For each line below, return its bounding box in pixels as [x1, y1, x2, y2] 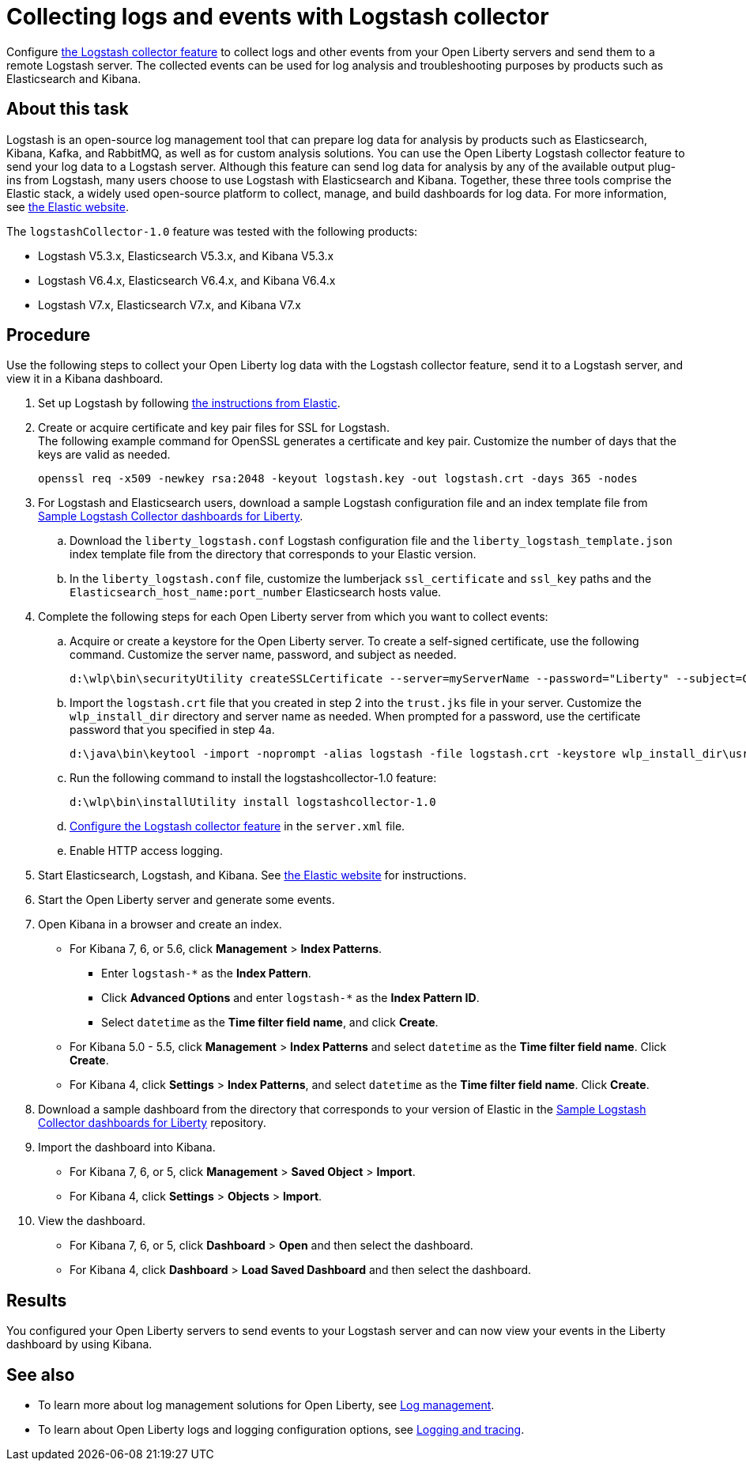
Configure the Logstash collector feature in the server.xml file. [70, 819, 405, 834]
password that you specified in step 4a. [70, 723, 275, 737]
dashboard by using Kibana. [6, 1337, 153, 1352]
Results [6, 1290, 67, 1310]
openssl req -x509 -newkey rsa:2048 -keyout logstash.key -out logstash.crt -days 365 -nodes [38, 472, 638, 486]
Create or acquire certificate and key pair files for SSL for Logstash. [38, 421, 390, 435]
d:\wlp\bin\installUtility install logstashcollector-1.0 [70, 796, 436, 809]
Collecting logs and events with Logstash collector [6, 3, 549, 30]
